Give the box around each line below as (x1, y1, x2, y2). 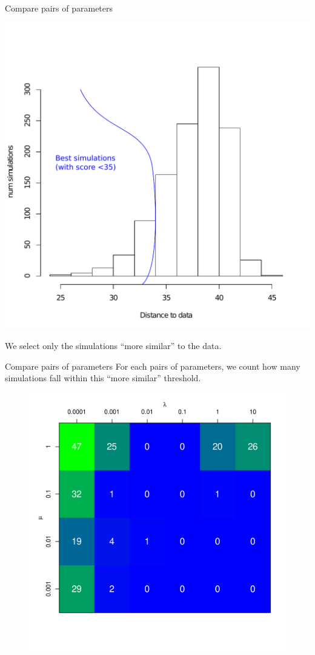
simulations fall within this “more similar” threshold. (5, 372, 201, 384)
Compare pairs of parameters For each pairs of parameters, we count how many (5, 359, 300, 372)
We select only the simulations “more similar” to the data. (5, 339, 222, 352)
